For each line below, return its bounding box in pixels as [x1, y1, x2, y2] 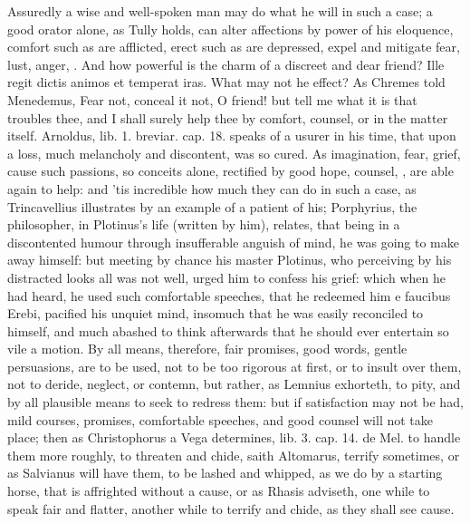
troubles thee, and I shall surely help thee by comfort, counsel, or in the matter [7, 108, 448, 127]
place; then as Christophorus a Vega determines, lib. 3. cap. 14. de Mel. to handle [7, 428, 461, 447]
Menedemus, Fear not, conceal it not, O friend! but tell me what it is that [7, 90, 417, 109]
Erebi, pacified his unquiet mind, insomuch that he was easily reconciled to [7, 304, 424, 323]
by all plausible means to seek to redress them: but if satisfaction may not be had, [7, 393, 464, 412]
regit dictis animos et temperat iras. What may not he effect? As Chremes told [7, 73, 446, 92]
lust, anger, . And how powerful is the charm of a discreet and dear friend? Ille [7, 54, 445, 73]
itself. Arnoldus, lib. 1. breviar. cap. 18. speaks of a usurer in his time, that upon [7, 126, 456, 145]
